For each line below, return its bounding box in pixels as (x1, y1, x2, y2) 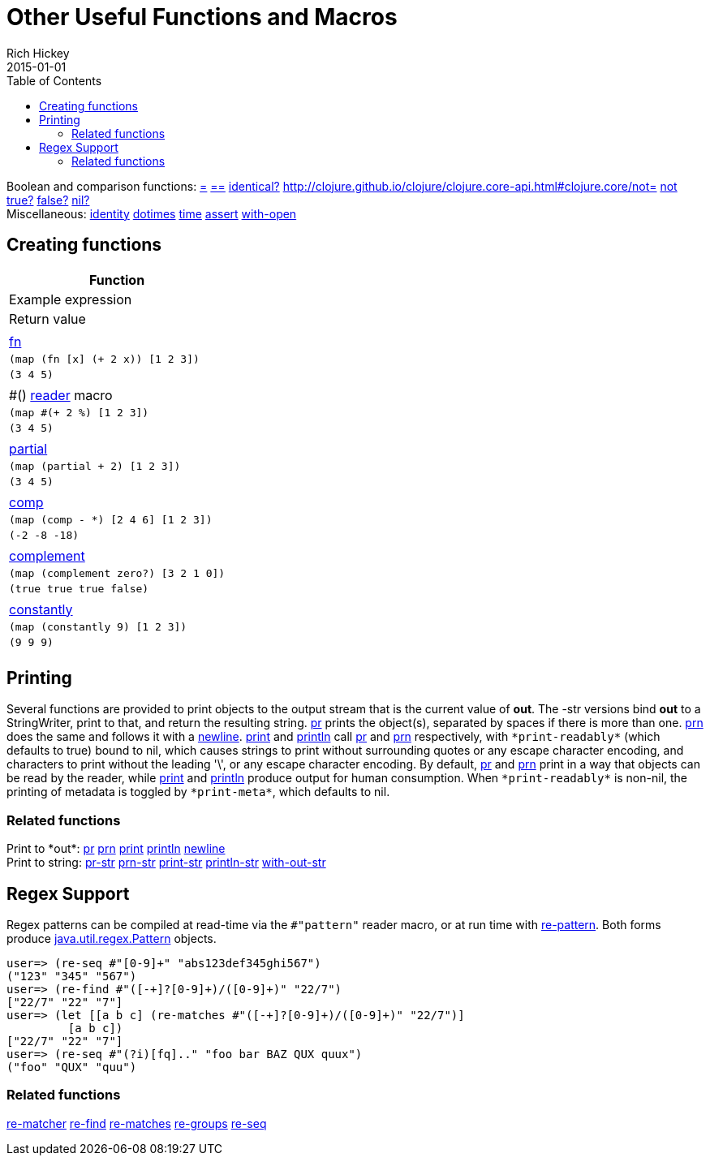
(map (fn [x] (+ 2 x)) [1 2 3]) (9, 352, 200, 365)
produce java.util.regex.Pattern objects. (6, 932, 217, 946)
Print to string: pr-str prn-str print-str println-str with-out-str (6, 855, 326, 870)
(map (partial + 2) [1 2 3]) (9, 459, 181, 472)
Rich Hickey (6, 45, 70, 60)
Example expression (9, 290, 132, 308)
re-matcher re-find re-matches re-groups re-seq (6, 1116, 267, 1130)
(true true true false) (9, 582, 149, 595)
